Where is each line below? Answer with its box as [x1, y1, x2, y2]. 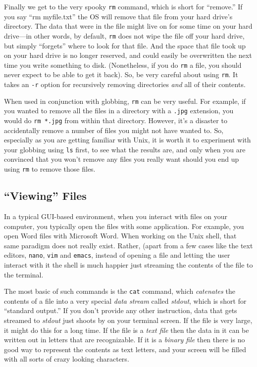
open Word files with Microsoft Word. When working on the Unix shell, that [4, 230, 237, 241]
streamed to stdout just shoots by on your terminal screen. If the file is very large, [4, 315, 253, 325]
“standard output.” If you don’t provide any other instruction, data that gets [4, 305, 237, 316]
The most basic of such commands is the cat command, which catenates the [4, 286, 235, 296]
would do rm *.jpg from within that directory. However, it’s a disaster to [4, 115, 227, 125]
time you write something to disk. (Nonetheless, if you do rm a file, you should [4, 59, 242, 70]
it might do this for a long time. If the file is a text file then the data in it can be [4, 324, 249, 335]
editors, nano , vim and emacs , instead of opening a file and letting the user [4, 250, 230, 260]
